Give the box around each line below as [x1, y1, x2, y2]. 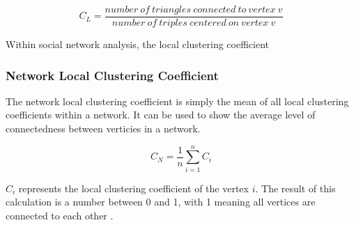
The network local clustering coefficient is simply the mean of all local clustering [6, 93, 349, 108]
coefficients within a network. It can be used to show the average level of [6, 107, 316, 122]
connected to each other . [6, 208, 114, 222]
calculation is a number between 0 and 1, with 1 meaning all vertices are [6, 194, 316, 209]
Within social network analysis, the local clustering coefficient [6, 37, 269, 52]
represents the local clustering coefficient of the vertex [18, 180, 249, 195]
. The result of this [255, 180, 336, 195]
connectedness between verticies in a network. [6, 121, 201, 136]
